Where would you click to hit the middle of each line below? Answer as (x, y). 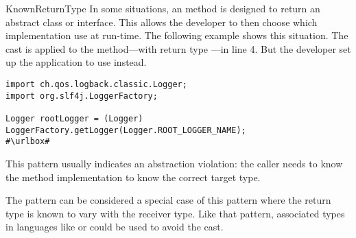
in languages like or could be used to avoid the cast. (115, 227)
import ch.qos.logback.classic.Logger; (96, 84)
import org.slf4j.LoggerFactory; (82, 96)
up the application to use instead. (76, 62)
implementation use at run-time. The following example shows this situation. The (177, 35)
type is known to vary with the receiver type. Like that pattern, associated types (175, 213)
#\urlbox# (28, 142)
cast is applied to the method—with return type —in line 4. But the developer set (178, 48)
